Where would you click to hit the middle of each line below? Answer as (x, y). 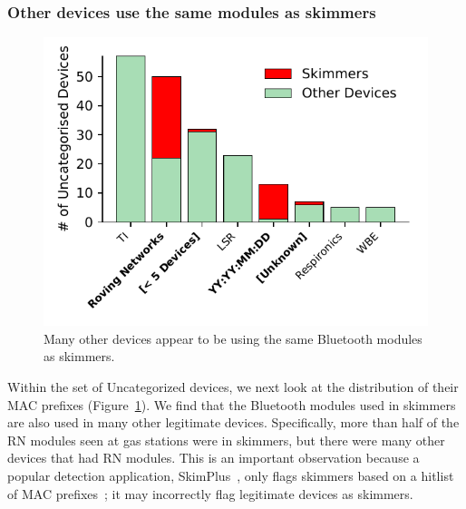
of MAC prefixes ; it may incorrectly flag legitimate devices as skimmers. (210, 493)
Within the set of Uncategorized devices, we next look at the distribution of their (233, 387)
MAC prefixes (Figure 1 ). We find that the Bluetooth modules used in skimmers (232, 404)
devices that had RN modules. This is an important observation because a (214, 458)
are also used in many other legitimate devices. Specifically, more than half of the (233, 422)
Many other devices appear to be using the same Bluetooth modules (233, 338)
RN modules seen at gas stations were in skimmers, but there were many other (226, 440)
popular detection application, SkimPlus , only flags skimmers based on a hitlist (231, 475)
